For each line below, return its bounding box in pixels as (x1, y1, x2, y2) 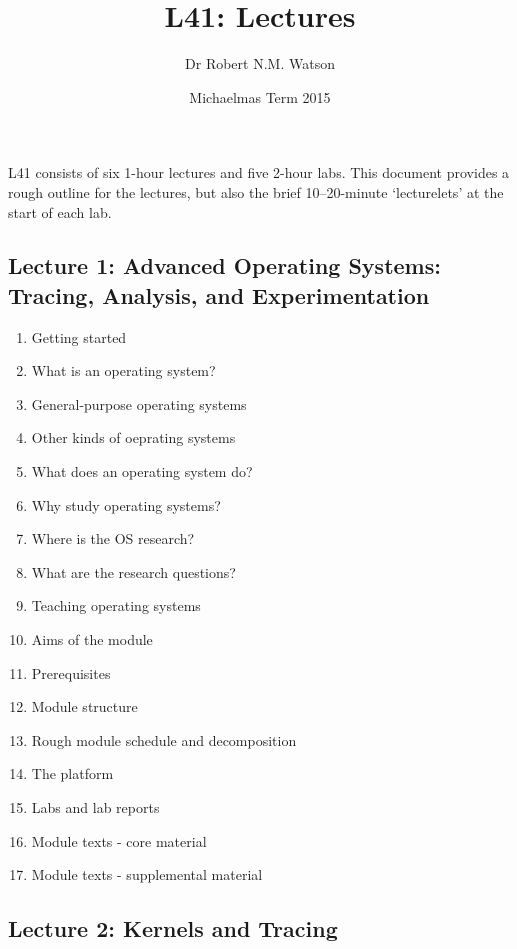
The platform (31, 763, 114, 784)
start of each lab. (8, 201, 112, 222)
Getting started (31, 326, 127, 347)
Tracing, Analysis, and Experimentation (8, 279, 430, 310)
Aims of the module (31, 629, 153, 650)
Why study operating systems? (31, 494, 221, 515)
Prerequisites (31, 662, 111, 683)
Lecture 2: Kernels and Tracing (8, 913, 338, 944)
